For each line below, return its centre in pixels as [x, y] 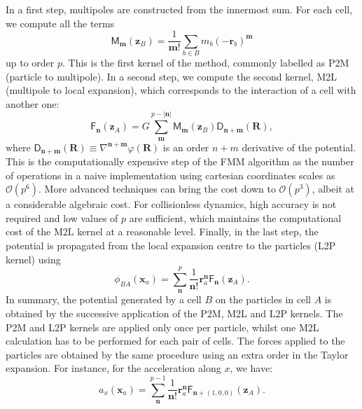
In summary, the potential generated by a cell [104, 299]
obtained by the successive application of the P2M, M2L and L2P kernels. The [174, 313]
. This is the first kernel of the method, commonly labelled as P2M [206, 62]
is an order [186, 147]
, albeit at [333, 189]
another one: [33, 103]
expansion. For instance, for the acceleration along [113, 368]
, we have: [251, 368]
